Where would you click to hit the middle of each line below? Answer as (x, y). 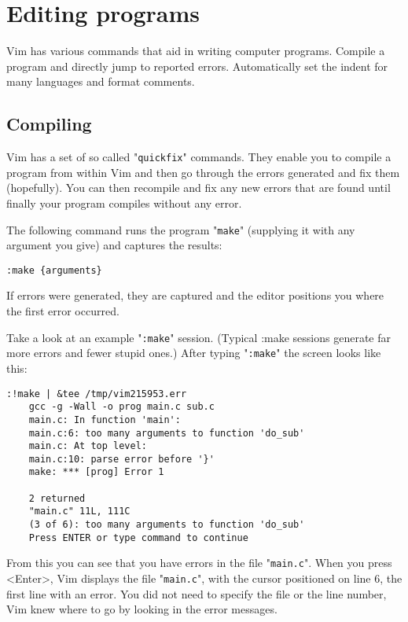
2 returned (57, 498)
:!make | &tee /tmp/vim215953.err (97, 394)
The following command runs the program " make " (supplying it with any (181, 229)
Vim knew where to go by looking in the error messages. (142, 609)
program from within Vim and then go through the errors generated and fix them (203, 172)
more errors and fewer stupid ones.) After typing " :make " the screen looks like (194, 353)
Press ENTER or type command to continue (138, 537)
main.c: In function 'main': (105, 420)
